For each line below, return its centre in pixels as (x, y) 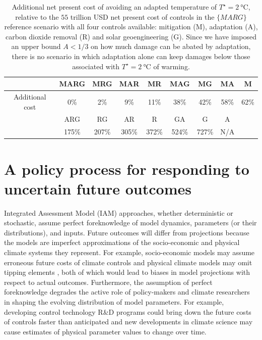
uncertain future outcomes (98, 188)
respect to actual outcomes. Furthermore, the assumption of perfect (108, 282)
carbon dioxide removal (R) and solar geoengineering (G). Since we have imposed (131, 36)
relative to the (37, 16)
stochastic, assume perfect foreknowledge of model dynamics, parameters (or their (130, 223)
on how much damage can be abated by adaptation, (171, 46)
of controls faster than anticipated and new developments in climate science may (128, 322)
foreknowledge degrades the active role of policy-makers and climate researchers (127, 292)
